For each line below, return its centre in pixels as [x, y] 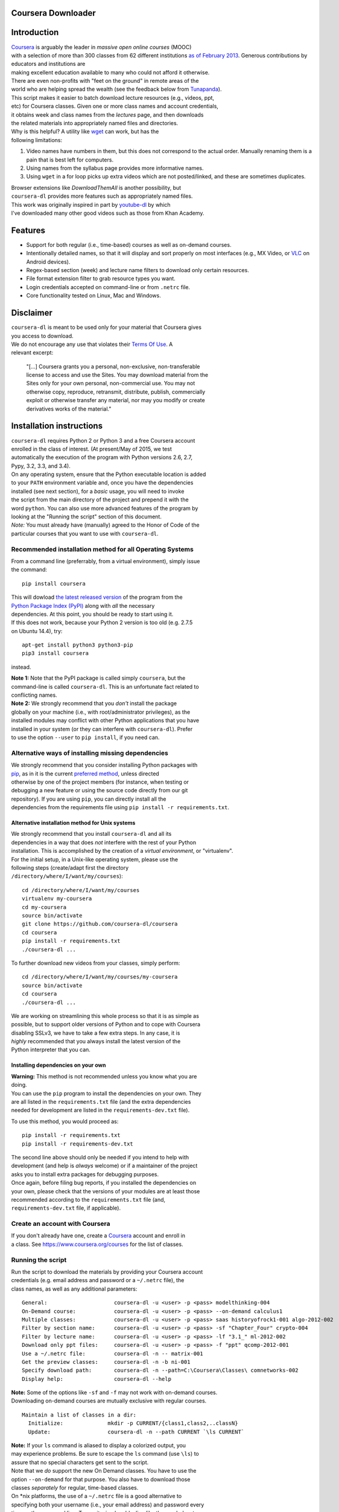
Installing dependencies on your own [59, 1065]
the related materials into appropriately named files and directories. [95, 123]
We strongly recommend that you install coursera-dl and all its [91, 834]
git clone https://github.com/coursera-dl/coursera [100, 924]
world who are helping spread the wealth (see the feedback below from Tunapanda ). [116, 89]
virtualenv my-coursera [57, 899]
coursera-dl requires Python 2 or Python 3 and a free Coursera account [103, 440]
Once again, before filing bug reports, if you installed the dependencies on [104, 1183]
